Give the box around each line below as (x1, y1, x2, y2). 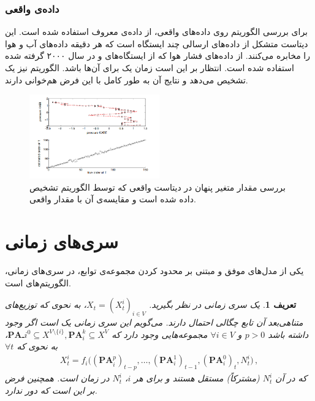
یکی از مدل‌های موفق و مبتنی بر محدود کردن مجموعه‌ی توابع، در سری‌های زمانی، (5, 264, 304, 277)
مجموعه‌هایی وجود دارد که (112, 327, 208, 340)
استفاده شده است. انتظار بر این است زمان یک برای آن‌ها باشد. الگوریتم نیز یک (5, 61, 294, 74)
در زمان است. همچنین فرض (5, 372, 110, 384)
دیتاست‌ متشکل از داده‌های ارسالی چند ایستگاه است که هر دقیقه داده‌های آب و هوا (5, 37, 308, 50)
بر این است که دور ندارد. (5, 383, 97, 396)
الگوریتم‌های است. (5, 276, 71, 289)
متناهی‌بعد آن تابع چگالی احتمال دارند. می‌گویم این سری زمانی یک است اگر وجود (5, 316, 303, 329)
